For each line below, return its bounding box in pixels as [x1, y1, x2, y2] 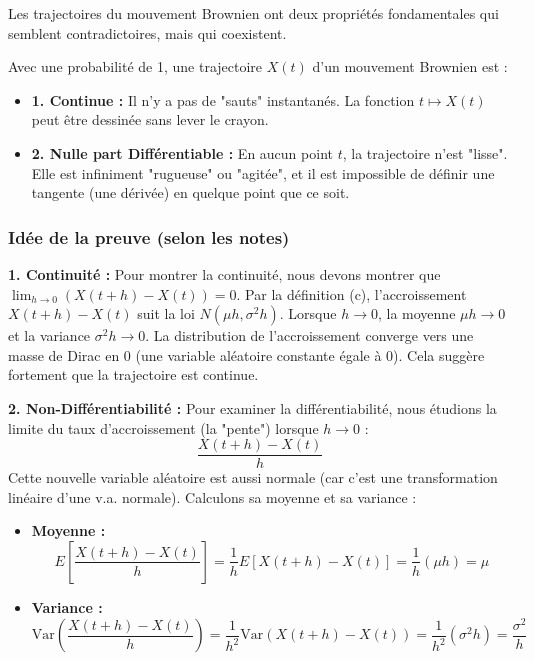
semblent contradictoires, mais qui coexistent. [8, 22, 287, 43]
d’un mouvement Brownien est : [312, 56, 508, 77]
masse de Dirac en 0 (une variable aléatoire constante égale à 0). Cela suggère [8, 344, 485, 365]
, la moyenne [377, 303, 456, 324]
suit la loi [137, 303, 195, 324]
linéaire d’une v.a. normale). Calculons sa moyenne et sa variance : [8, 486, 417, 507]
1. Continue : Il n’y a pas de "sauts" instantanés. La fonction [31, 89, 415, 110]
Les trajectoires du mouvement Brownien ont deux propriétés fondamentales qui [8, 3, 499, 23]
